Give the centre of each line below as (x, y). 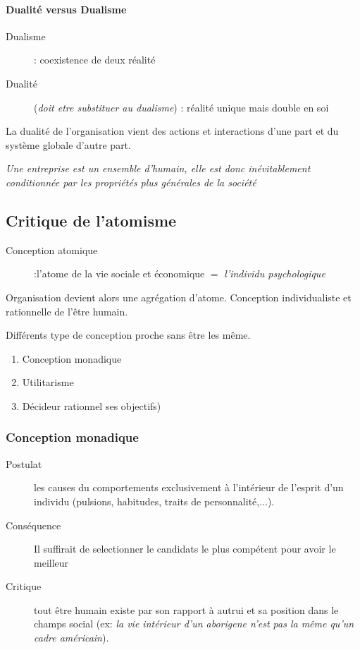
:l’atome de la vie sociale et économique (119, 273)
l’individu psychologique (275, 273)
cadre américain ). (72, 638)
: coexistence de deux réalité (95, 60)
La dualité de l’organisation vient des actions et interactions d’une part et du (172, 131)
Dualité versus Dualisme (66, 9)
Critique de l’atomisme (91, 220)
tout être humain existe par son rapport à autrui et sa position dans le (186, 609)
